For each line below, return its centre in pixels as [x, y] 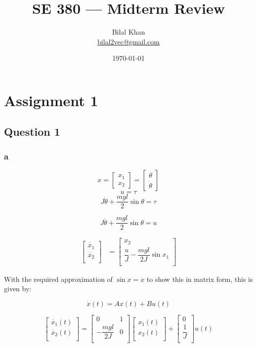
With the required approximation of [58, 279]
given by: [18, 289]
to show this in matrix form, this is [200, 279]
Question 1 [32, 132]
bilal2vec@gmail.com [128, 41]
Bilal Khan [128, 32]
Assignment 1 [51, 100]
